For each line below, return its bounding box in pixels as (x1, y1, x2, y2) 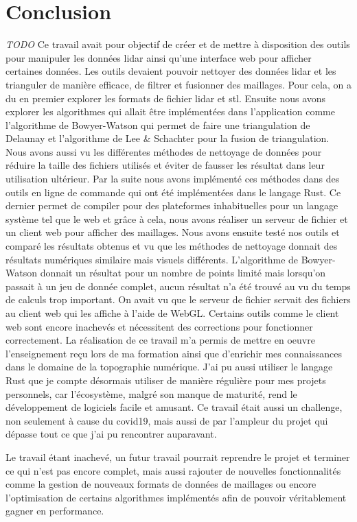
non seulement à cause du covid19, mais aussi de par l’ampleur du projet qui (5, 413, 328, 427)
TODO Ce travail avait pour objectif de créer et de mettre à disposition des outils (5, 37, 350, 51)
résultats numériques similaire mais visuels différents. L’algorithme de (5, 252, 299, 266)
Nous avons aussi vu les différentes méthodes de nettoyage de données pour (5, 144, 322, 158)
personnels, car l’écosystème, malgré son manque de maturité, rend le (5, 386, 297, 401)
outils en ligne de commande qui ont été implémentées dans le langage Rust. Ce (5, 185, 341, 199)
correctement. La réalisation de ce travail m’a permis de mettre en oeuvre (5, 333, 315, 347)
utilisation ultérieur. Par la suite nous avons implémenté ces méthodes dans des (5, 171, 340, 186)
